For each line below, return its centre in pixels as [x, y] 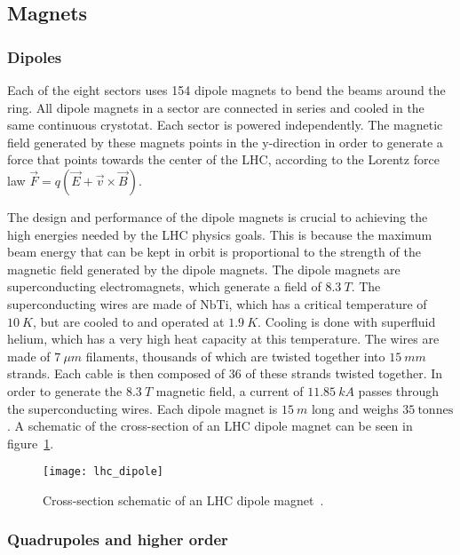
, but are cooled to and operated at [128, 321]
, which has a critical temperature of [328, 303]
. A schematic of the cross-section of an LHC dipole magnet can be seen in [210, 426]
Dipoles [35, 56]
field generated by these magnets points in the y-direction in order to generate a [225, 142]
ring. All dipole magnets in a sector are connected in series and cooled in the [216, 107]
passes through [399, 390]
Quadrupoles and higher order [118, 539]
